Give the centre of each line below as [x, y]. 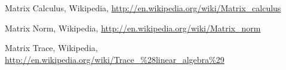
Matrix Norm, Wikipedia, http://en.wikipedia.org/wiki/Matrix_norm [133, 28]
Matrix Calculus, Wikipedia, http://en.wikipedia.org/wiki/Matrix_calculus [143, 8]
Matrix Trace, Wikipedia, [51, 48]
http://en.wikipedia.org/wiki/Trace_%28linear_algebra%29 [115, 59]
